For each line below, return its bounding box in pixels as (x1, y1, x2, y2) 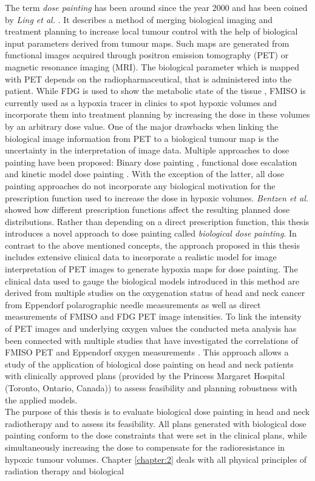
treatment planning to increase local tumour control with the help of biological (5, 25, 298, 38)
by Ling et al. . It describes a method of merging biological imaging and (5, 13, 273, 25)
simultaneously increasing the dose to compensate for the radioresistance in (5, 440, 285, 453)
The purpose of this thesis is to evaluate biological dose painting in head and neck (5, 405, 310, 418)
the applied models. (5, 393, 78, 406)
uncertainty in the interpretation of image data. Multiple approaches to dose (5, 144, 290, 156)
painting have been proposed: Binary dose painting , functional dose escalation (5, 155, 297, 168)
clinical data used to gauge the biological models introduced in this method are (5, 274, 299, 287)
